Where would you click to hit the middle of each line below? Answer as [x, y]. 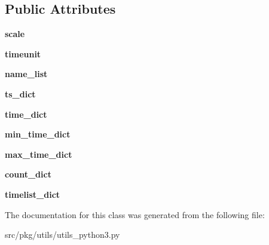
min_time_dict [38, 134]
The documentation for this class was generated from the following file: [135, 214]
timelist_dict [33, 194]
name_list [26, 74]
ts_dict [20, 94]
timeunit [23, 53]
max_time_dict [39, 154]
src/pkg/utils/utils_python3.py [62, 235]
